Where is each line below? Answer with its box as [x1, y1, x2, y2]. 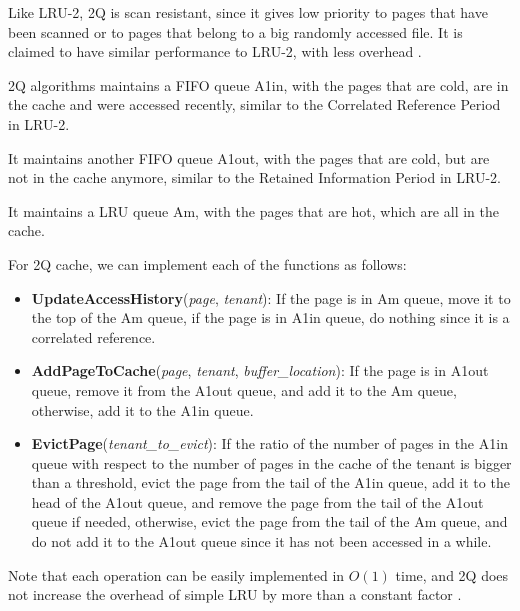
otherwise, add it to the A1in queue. [31, 399, 254, 420]
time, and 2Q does [395, 564, 509, 585]
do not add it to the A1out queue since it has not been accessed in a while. [31, 531, 492, 552]
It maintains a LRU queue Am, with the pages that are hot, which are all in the [8, 200, 499, 221]
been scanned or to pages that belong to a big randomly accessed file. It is [8, 21, 463, 42]
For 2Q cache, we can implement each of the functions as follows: [8, 253, 407, 274]
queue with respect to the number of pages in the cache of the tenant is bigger [31, 452, 512, 473]
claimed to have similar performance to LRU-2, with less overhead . [8, 41, 422, 62]
